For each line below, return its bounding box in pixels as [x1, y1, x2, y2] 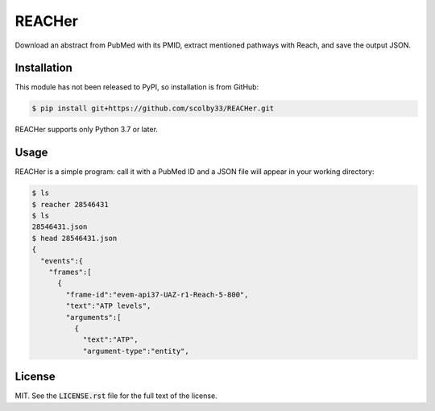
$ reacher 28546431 [31, 200, 109, 209]
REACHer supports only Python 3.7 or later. [14, 125, 159, 135]
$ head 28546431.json [31, 234, 118, 243]
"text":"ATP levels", [65, 301, 151, 310]
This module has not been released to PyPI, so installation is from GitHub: [14, 82, 259, 92]
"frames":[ [48, 268, 92, 277]
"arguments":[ [65, 313, 122, 322]
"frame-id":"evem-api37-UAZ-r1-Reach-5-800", [65, 290, 249, 299]
